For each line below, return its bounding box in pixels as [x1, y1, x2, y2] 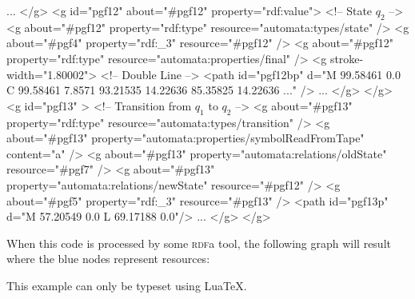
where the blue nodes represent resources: [6, 250, 210, 267]
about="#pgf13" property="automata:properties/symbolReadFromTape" [6, 130, 365, 146]
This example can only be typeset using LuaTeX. [6, 277, 247, 293]
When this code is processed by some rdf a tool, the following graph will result [6, 234, 391, 251]
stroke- [329, 50, 364, 66]
